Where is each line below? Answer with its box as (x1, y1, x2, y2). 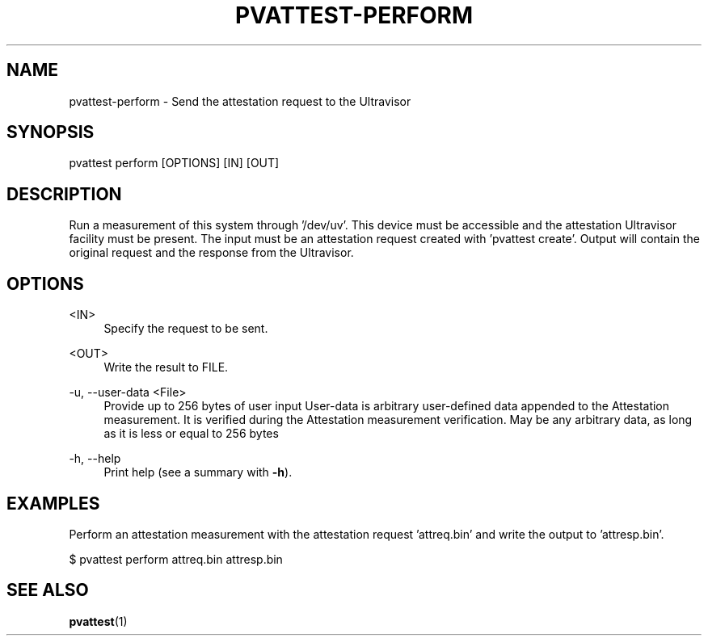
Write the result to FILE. (103, 360, 229, 375)
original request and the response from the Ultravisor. (69, 245, 354, 260)
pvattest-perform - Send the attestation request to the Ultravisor (69, 94, 411, 108)
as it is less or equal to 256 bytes (103, 426, 279, 441)
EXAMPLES (6, 493, 100, 514)
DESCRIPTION (6, 183, 122, 204)
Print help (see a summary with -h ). (103, 465, 293, 480)
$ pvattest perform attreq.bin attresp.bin (69, 552, 283, 566)
